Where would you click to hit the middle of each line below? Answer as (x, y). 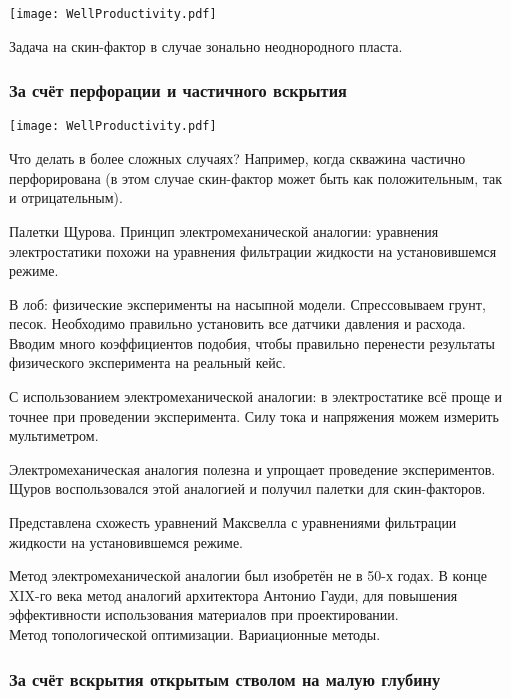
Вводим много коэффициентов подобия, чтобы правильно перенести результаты (252, 342)
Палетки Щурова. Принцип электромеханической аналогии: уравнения (224, 230)
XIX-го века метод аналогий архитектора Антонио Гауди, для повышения (233, 594)
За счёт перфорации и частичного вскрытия (178, 90)
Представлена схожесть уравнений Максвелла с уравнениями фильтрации (233, 522)
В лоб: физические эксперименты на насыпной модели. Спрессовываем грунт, (247, 303)
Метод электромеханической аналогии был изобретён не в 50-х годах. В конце (248, 575)
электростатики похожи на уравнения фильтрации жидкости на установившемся (253, 250)
